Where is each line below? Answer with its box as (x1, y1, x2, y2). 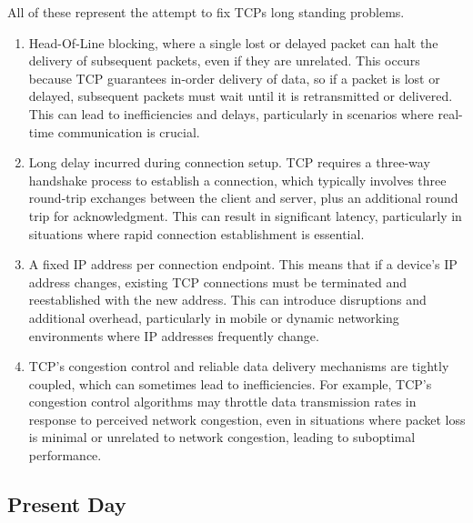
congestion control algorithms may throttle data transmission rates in (28, 392, 417, 411)
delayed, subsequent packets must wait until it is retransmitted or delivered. (28, 86, 453, 106)
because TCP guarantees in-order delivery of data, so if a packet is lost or (28, 68, 440, 87)
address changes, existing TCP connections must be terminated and (28, 272, 408, 291)
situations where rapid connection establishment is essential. (28, 224, 365, 243)
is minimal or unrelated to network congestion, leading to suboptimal (28, 427, 416, 447)
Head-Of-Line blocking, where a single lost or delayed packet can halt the (28, 33, 438, 52)
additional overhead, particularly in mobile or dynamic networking (28, 307, 399, 327)
